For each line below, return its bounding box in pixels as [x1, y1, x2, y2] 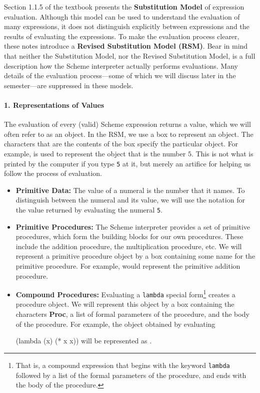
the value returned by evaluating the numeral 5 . [15, 204, 162, 215]
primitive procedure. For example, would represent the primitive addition [15, 260, 240, 271]
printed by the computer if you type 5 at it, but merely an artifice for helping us [4, 158, 251, 168]
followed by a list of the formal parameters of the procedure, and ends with [15, 369, 246, 380]
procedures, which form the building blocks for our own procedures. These [15, 231, 243, 242]
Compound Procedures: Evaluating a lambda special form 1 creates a [15, 288, 235, 299]
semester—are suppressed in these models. [4, 80, 133, 90]
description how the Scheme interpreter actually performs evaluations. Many [4, 60, 238, 71]
